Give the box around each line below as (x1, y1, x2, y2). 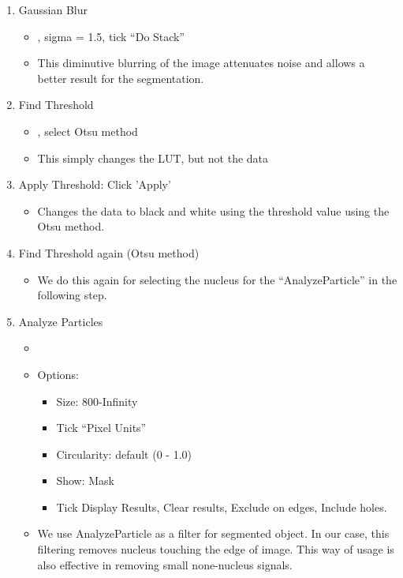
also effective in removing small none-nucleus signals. (37, 556, 293, 572)
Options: (37, 366, 79, 382)
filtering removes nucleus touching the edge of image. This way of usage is (37, 541, 394, 557)
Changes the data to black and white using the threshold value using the (37, 202, 390, 219)
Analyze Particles (18, 313, 103, 329)
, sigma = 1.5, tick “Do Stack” (37, 28, 185, 44)
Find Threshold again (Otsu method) (18, 244, 200, 261)
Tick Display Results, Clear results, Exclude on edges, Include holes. (56, 498, 387, 515)
